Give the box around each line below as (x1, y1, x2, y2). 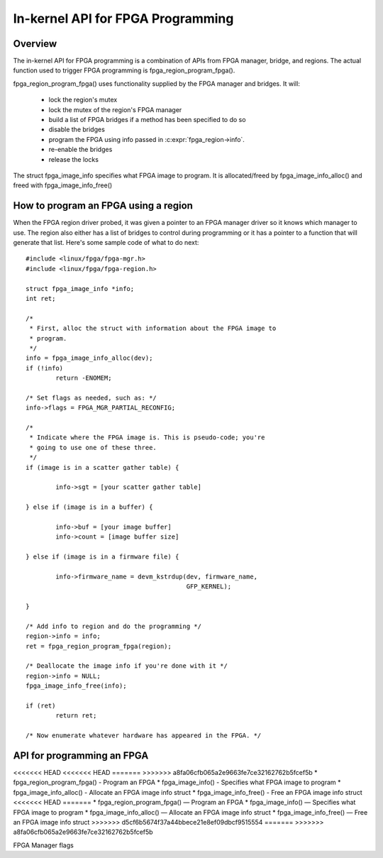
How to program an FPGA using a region (13, 199, 193, 212)
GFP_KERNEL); (186, 583, 232, 590)
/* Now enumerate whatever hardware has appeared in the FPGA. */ (26, 732, 262, 739)
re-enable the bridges (48, 145, 113, 154)
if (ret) (26, 702, 56, 710)
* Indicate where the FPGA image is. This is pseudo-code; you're (29, 434, 265, 441)
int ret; (26, 295, 56, 302)
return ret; (55, 712, 97, 720)
